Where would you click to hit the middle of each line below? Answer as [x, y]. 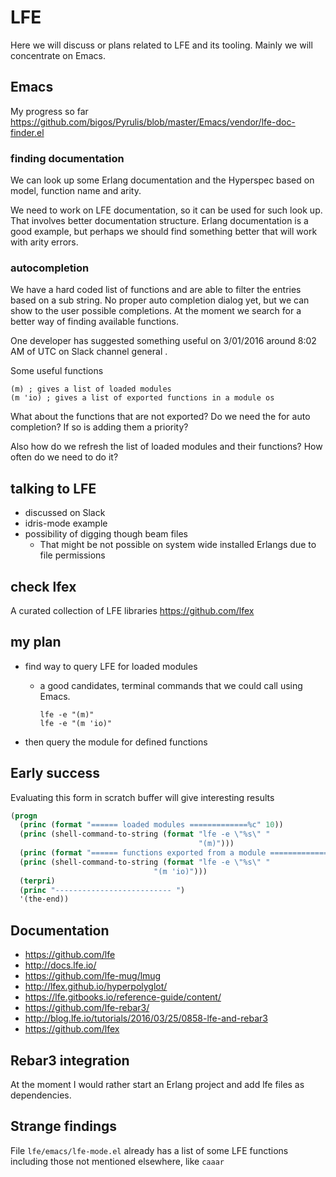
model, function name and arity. [76, 191]
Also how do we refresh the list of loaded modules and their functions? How [166, 447]
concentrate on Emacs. [58, 55]
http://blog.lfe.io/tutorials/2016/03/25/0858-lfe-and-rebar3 [146, 1018]
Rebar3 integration [70, 1060]
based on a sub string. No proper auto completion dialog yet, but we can [160, 300]
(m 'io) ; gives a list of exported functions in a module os [142, 398]
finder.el [27, 132]
